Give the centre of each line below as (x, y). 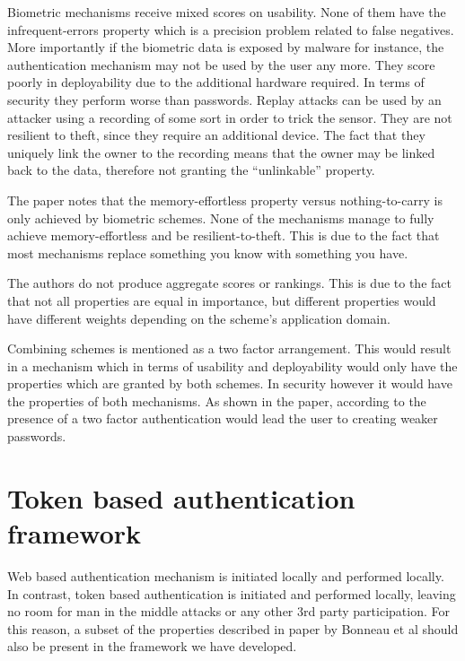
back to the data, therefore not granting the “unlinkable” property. (191, 170)
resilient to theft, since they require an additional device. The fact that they (216, 135)
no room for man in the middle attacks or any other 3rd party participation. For (228, 611)
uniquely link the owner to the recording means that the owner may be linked (221, 152)
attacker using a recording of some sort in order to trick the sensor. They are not (230, 117)
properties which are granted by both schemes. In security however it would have (230, 383)
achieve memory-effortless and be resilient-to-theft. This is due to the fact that (224, 235)
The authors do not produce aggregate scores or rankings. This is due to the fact (229, 283)
